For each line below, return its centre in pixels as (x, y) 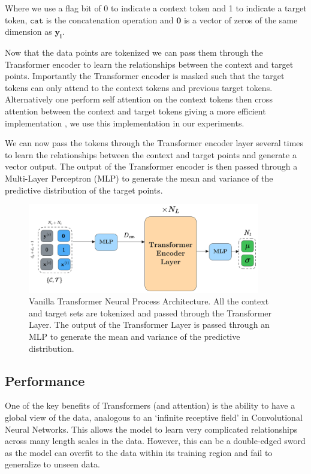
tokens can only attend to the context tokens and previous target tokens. (139, 87)
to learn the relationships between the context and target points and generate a (151, 154)
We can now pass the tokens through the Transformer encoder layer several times (154, 143)
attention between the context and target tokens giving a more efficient (135, 111)
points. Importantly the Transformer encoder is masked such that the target (145, 76)
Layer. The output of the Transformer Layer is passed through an (149, 324)
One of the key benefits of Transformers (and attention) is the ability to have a (150, 405)
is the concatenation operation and (110, 19)
